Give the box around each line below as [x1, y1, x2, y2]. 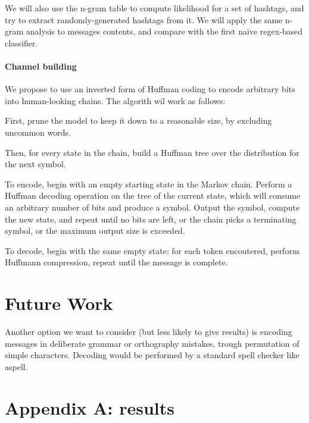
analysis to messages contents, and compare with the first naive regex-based [26, 25, 303, 37]
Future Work [5, 291, 113, 315]
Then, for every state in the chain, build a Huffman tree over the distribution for [5, 146, 299, 158]
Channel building [5, 59, 77, 72]
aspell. [5, 360, 28, 372]
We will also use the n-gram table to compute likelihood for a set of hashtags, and [5, 2, 304, 14]
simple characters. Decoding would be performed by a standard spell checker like [5, 349, 299, 361]
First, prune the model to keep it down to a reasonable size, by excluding [5, 114, 272, 127]
